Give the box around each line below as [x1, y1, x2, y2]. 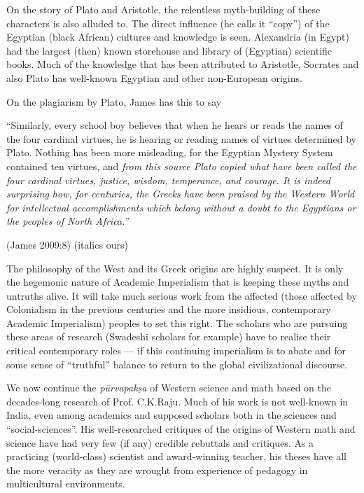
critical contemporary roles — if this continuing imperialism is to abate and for [6, 343, 346, 358]
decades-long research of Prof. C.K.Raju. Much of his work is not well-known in [6, 394, 349, 408]
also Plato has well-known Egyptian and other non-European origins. [6, 70, 302, 85]
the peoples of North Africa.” [6, 214, 129, 228]
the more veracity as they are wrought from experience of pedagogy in [6, 462, 308, 477]
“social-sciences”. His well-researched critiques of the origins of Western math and [6, 422, 356, 436]
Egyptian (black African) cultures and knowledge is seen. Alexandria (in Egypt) [6, 29, 350, 44]
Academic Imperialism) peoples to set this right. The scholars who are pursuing [6, 315, 348, 330]
